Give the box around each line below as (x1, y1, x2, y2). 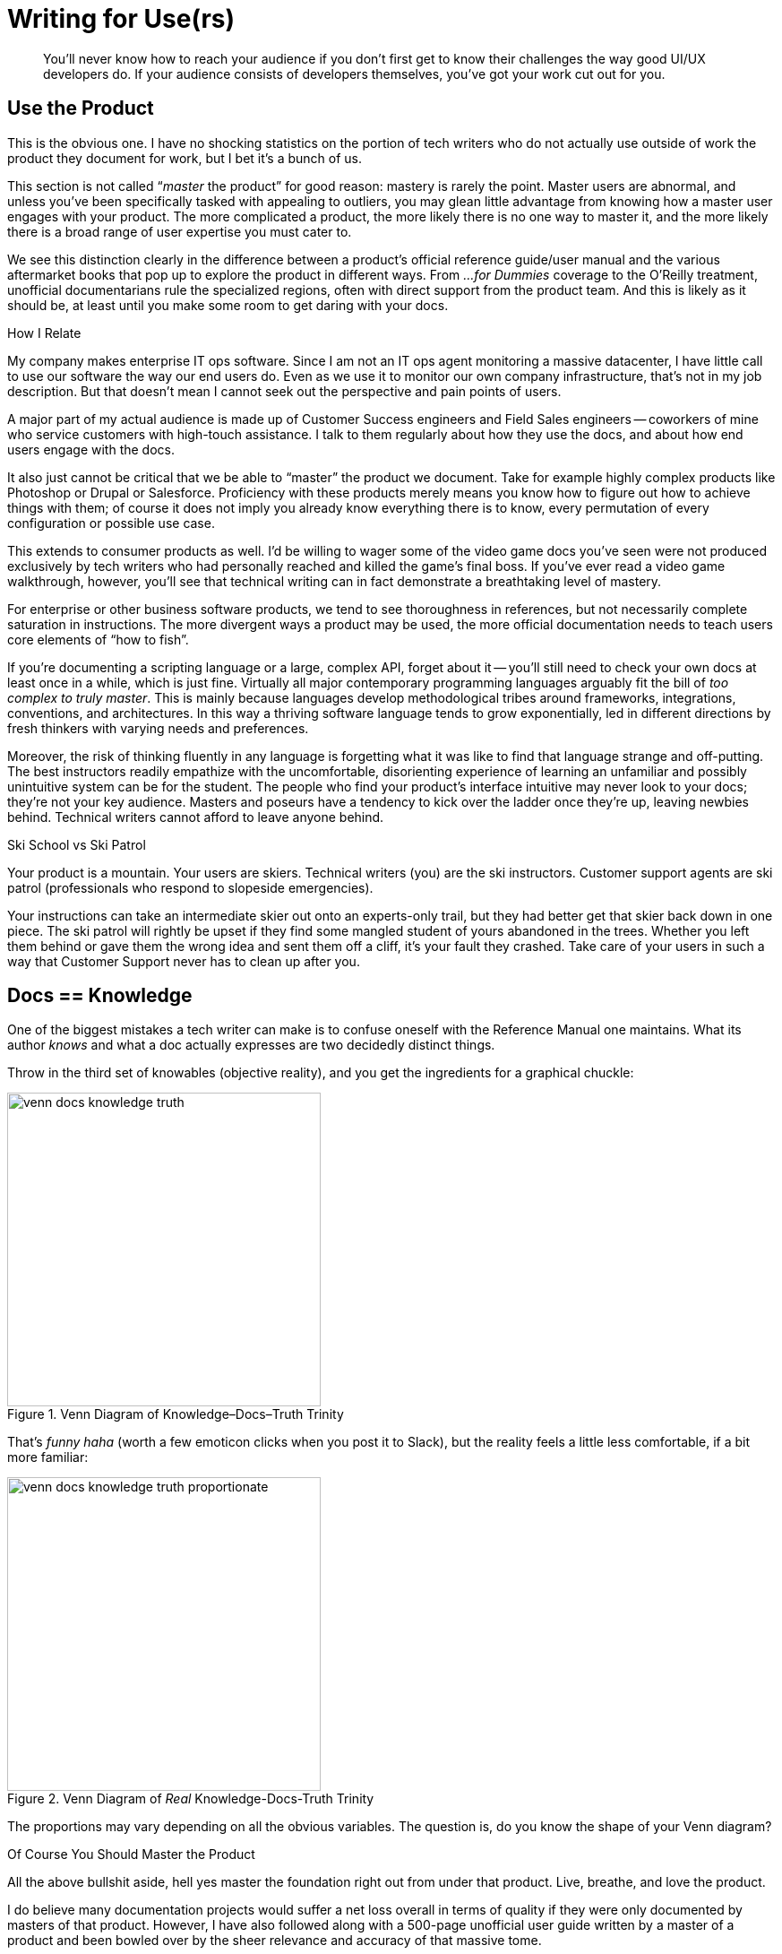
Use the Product (7, 97, 154, 120)
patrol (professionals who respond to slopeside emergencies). (7, 879, 374, 895)
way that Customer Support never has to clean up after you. (7, 953, 360, 969)
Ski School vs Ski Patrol (7, 836, 146, 852)
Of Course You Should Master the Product (7, 1846, 255, 1863)
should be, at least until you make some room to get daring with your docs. (7, 297, 449, 313)
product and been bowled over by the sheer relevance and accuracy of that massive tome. (7, 1932, 542, 1949)
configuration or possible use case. (7, 514, 215, 531)
